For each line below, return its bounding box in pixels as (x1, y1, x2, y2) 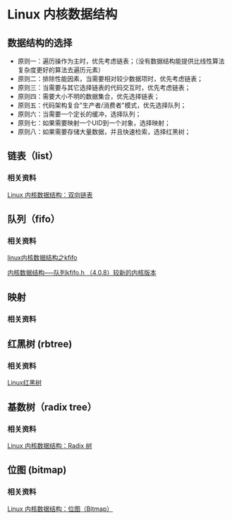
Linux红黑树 (7, 379, 42, 387)
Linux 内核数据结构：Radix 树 (7, 442, 92, 450)
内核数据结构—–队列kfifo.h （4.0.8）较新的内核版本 (7, 268, 157, 277)
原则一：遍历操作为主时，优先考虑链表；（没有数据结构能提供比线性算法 (17, 57, 225, 65)
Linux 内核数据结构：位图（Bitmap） (7, 504, 114, 513)
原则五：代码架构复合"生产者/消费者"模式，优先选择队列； (17, 101, 187, 110)
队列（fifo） (7, 213, 61, 225)
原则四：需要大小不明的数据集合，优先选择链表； (17, 93, 160, 100)
